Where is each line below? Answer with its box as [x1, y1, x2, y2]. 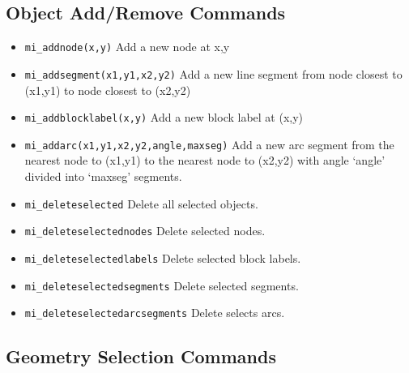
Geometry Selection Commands [6, 344, 276, 369]
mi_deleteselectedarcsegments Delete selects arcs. [24, 304, 285, 321]
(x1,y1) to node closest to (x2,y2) [24, 81, 191, 98]
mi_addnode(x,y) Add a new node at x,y [24, 38, 230, 55]
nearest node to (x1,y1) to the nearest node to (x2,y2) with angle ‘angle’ [24, 152, 386, 169]
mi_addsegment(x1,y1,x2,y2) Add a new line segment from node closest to [24, 65, 403, 82]
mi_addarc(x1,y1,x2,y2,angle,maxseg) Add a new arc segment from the [24, 135, 394, 152]
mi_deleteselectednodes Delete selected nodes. [24, 222, 266, 239]
